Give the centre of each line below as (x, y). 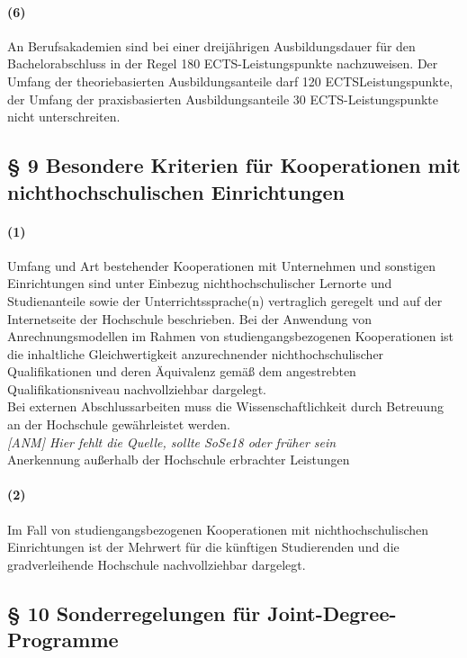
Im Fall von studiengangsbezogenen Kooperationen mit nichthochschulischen (218, 529)
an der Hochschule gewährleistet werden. (119, 424)
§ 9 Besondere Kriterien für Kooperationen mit (234, 165)
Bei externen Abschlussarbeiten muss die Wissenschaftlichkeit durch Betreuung (225, 406)
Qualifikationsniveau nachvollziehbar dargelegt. (137, 388)
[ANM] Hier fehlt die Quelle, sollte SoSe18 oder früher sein (172, 442)
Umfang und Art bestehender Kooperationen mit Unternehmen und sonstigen (222, 265)
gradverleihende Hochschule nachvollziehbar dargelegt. (157, 564)
